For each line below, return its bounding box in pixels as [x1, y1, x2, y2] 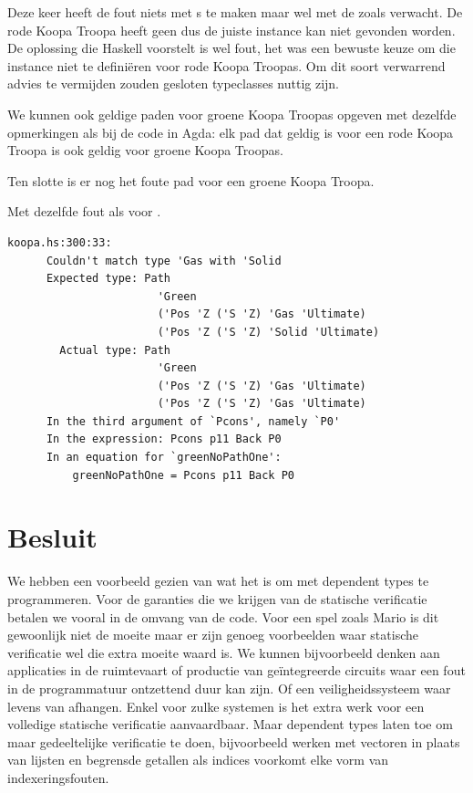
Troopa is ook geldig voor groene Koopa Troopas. [7, 141, 283, 160]
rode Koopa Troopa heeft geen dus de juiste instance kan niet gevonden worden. [7, 20, 456, 39]
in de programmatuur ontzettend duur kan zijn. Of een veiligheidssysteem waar [7, 678, 451, 697]
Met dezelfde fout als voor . [7, 202, 161, 221]
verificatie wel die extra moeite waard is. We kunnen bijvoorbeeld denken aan [7, 642, 440, 662]
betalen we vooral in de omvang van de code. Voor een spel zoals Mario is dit [7, 607, 439, 626]
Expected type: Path [46, 272, 170, 286]
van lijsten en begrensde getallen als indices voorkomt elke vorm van [7, 750, 389, 769]
